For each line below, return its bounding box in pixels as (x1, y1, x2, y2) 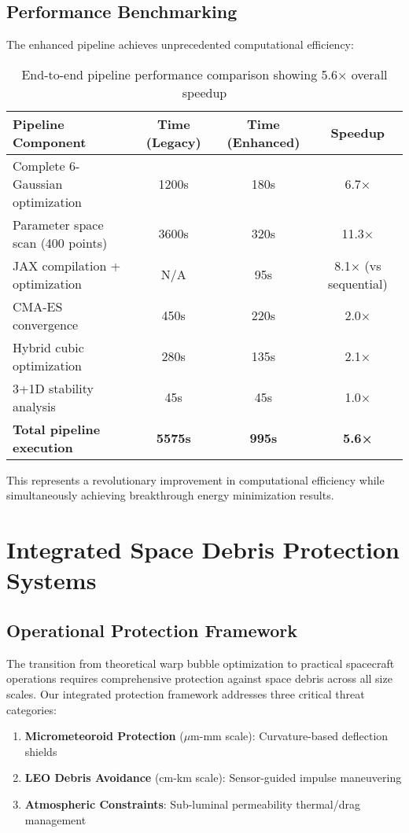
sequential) (328, 274, 388, 293)
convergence (13, 315, 79, 334)
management (24, 811, 87, 827)
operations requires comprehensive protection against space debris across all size (6, 670, 392, 687)
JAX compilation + (13, 256, 121, 275)
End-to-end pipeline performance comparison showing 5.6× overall (21, 65, 388, 83)
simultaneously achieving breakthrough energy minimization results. (6, 487, 334, 503)
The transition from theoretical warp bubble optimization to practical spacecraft (6, 654, 395, 671)
